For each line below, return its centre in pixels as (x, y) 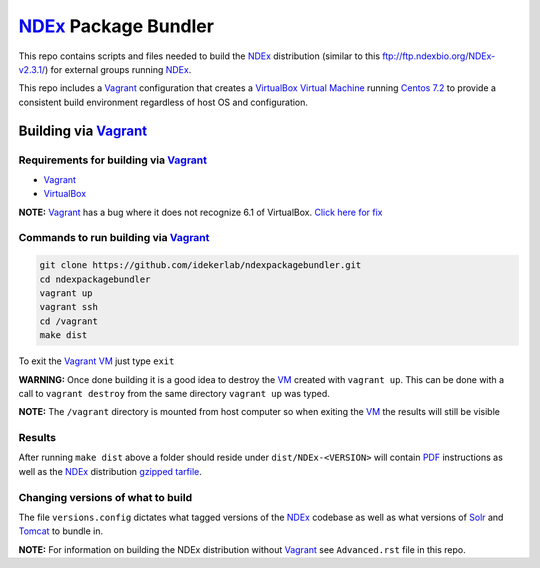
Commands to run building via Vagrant (114, 238)
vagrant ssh (69, 307)
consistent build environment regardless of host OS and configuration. (163, 102)
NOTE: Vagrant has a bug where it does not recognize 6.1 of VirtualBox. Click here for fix (200, 212)
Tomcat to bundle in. (61, 531)
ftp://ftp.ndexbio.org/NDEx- (438, 56)
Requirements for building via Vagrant (113, 160)
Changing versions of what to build (105, 497)
